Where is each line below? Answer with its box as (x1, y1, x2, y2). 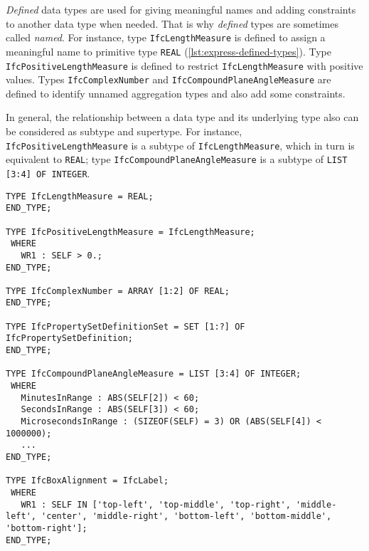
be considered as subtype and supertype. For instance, (6, 124, 242, 138)
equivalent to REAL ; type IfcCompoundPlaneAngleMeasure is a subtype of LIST (6, 152, 348, 167)
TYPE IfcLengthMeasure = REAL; (6, 191, 154, 201)
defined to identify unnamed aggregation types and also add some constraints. (6, 85, 346, 100)
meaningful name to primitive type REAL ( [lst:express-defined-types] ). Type (6, 43, 331, 58)
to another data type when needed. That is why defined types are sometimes (6, 16, 339, 31)
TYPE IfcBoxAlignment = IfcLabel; (6, 476, 169, 486)
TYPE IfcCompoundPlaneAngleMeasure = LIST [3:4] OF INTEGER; (6, 369, 301, 379)
